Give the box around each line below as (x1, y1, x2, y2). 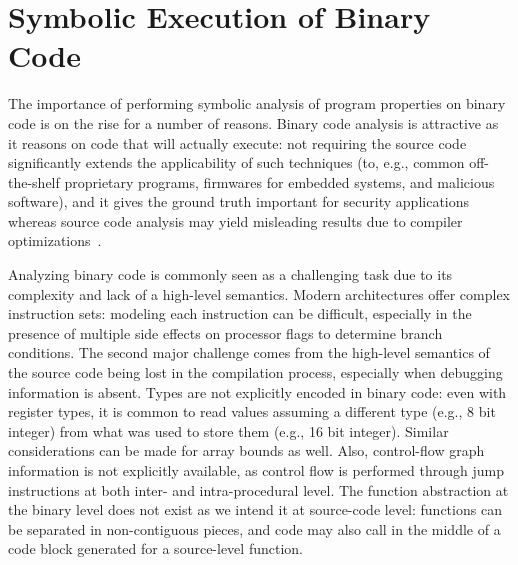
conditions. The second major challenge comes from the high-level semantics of (8, 342, 490, 363)
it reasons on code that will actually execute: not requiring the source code (8, 132, 467, 153)
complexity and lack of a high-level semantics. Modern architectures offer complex (8, 283, 511, 304)
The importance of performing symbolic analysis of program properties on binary (8, 93, 506, 114)
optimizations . (8, 230, 102, 251)
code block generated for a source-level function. (8, 538, 303, 559)
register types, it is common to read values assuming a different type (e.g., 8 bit (8, 401, 496, 422)
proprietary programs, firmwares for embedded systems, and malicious (64, 171, 495, 192)
